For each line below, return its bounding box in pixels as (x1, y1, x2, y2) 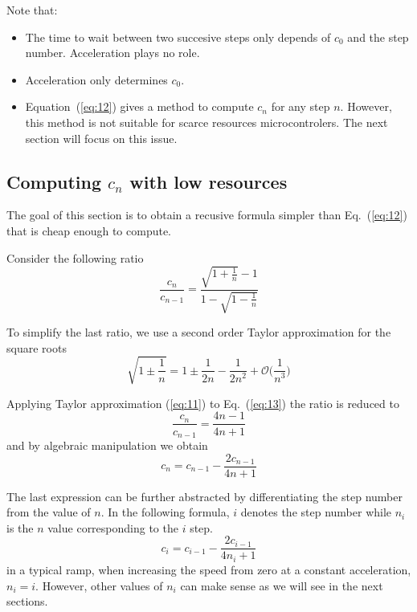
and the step (347, 28, 409, 45)
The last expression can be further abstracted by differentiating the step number (6, 488, 403, 504)
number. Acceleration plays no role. (25, 44, 200, 61)
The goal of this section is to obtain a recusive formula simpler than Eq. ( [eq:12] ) (6, 206, 407, 223)
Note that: (6, 2, 58, 18)
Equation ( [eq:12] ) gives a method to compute (25, 98, 254, 115)
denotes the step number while (240, 504, 392, 520)
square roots (6, 339, 67, 356)
